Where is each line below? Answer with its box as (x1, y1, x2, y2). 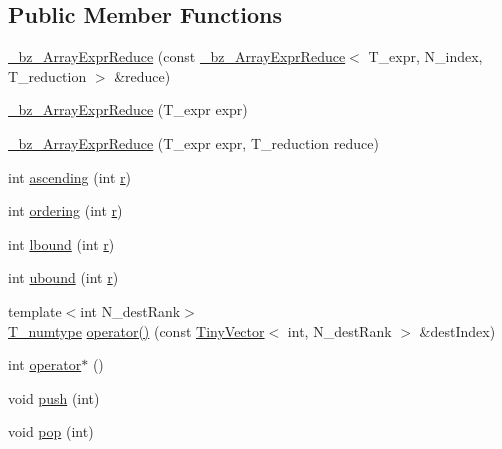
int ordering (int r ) (8, 200, 123, 221)
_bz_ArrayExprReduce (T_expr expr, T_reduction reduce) (8, 132, 379, 153)
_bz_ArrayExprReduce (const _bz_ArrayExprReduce (8, 46, 346, 67)
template (8, 300, 62, 321)
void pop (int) (8, 421, 94, 442)
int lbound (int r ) (8, 233, 115, 254)
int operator (8, 354, 82, 375)
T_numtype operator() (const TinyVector (8, 320, 265, 341)
